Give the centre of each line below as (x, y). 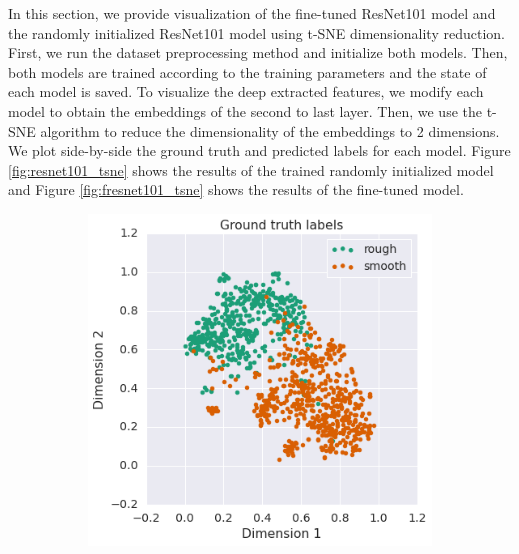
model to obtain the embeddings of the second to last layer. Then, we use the (245, 110)
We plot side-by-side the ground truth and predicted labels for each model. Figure (259, 150)
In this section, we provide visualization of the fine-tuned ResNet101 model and (252, 13)
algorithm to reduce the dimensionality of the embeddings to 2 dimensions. (270, 130)
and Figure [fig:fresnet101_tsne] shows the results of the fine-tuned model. (236, 189)
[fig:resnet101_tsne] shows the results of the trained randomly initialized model (251, 169)
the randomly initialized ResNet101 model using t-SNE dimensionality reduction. (256, 32)
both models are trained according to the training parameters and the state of (247, 71)
